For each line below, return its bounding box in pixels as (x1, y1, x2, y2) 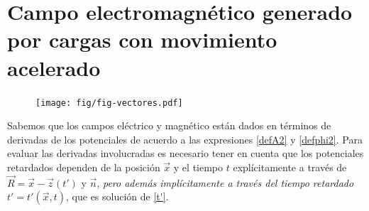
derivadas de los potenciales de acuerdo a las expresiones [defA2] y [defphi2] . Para (7, 131, 363, 146)
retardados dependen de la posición (7, 159, 160, 174)
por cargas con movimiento (7, 25, 277, 54)
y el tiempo (173, 159, 224, 174)
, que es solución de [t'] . (66, 189, 169, 204)
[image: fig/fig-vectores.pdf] (35, 97, 183, 108)
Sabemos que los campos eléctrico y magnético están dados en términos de (7, 118, 331, 133)
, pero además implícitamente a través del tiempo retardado (97, 175, 354, 190)
